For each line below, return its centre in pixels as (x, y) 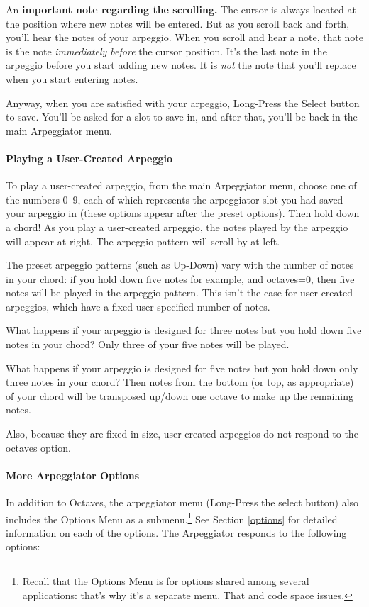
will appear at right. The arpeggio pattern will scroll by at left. (143, 241)
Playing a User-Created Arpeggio (89, 158)
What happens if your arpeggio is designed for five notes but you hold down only (182, 368)
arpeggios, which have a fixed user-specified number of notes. (138, 306)
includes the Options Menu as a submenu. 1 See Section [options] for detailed (172, 518)
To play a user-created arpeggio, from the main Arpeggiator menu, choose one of (181, 185)
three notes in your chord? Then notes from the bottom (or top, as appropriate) (180, 382)
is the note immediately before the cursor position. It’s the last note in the (166, 51)
